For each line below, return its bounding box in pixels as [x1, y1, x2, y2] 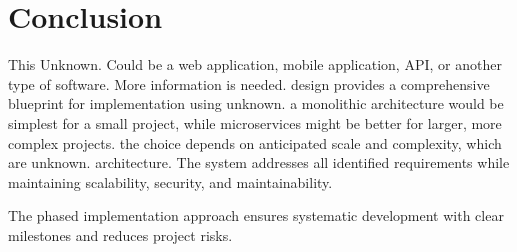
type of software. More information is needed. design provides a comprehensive [8, 73, 490, 94]
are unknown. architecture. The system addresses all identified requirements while [8, 152, 510, 173]
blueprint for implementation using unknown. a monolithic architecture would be [8, 93, 504, 114]
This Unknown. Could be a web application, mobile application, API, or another [8, 54, 502, 75]
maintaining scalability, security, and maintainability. [8, 171, 333, 192]
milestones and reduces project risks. [8, 224, 233, 245]
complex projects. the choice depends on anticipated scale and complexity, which [8, 132, 502, 153]
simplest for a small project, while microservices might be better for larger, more [8, 112, 502, 133]
